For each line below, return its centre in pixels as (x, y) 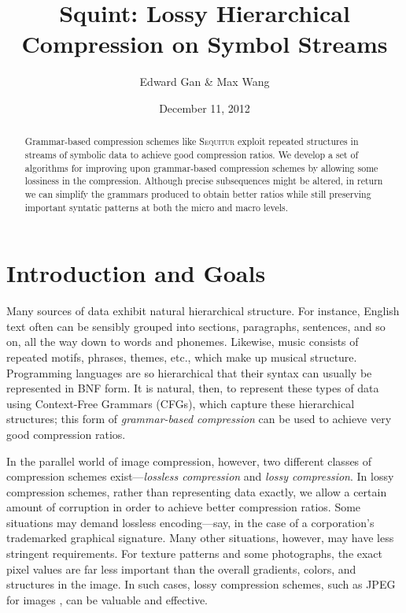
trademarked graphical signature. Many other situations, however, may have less (200, 538)
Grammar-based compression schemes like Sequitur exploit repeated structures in (192, 141)
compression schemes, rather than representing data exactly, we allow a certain (197, 491)
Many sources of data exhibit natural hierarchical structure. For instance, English (203, 311)
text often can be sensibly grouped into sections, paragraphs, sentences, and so (196, 326)
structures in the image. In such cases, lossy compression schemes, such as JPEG (201, 584)
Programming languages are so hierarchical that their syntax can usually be (189, 372)
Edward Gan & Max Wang (205, 82)
